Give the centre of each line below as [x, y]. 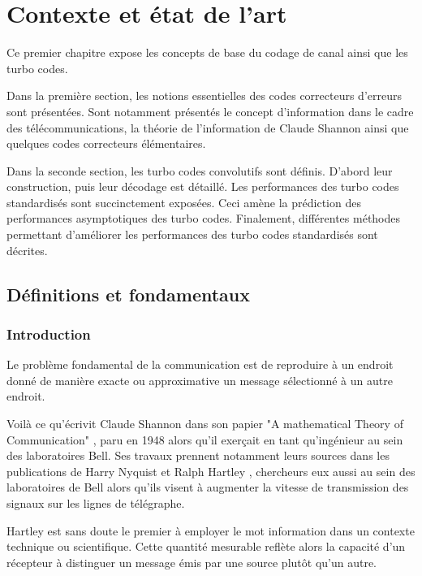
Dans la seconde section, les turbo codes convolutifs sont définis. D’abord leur [200, 170]
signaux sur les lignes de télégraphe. [96, 503]
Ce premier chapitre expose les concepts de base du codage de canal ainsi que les [207, 52]
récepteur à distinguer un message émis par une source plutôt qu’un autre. [192, 562]
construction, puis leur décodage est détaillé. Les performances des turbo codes [203, 186]
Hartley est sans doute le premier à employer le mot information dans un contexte [211, 530]
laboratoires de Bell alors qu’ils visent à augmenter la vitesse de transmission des [208, 487]
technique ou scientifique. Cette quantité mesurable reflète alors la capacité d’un [206, 546]
